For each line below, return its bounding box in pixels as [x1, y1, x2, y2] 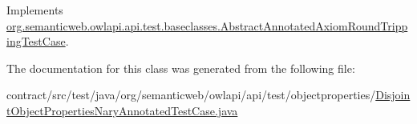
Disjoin [375, 86, 411, 103]
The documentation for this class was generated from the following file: [6, 59, 355, 76]
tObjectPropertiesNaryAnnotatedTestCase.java [6, 102, 238, 118]
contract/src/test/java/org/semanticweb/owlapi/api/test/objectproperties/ [6, 86, 376, 103]
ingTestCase [6, 33, 66, 50]
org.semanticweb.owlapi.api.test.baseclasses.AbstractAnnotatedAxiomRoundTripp [6, 17, 408, 34]
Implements [6, 2, 63, 18]
